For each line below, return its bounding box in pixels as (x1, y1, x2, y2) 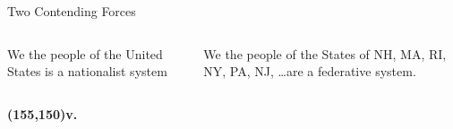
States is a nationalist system (7, 62, 167, 81)
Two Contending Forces (7, 2, 136, 20)
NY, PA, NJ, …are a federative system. (203, 62, 416, 81)
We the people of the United (7, 44, 163, 63)
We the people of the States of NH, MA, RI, (203, 44, 447, 63)
